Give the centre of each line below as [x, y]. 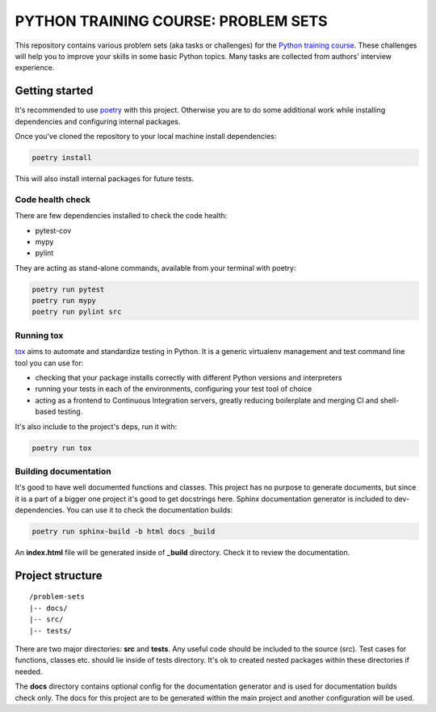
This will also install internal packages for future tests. [104, 179]
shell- [390, 400]
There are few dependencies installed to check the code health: [121, 216]
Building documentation [63, 471]
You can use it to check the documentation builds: [149, 510]
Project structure [59, 575]
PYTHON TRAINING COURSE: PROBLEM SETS [171, 21]
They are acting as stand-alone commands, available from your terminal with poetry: [155, 268]
